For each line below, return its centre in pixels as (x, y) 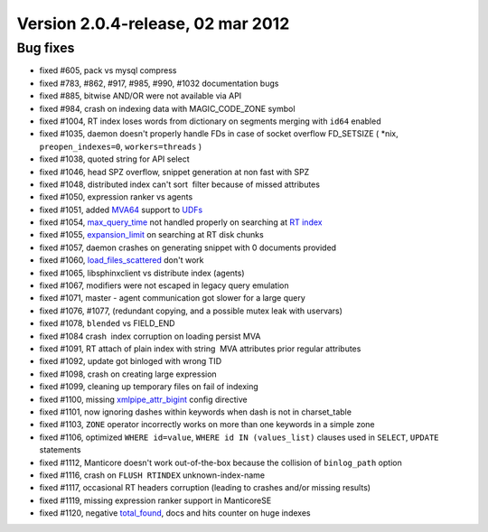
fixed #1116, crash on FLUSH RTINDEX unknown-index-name (152, 475)
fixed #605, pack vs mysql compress (108, 70)
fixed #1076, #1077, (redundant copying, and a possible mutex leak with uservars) (191, 311)
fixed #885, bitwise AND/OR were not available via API (141, 96)
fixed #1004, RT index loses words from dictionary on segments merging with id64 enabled (210, 121)
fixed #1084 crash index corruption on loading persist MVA (150, 336)
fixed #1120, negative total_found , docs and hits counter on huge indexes (175, 513)
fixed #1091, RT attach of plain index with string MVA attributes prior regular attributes (200, 349)
